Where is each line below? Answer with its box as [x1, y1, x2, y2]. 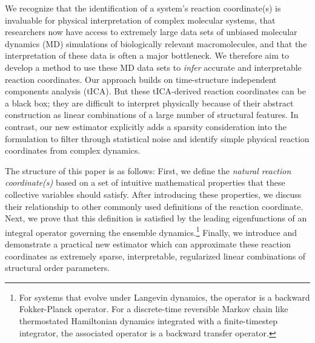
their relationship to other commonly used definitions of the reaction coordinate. [5, 200, 303, 212]
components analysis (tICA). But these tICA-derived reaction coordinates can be [5, 85, 306, 97]
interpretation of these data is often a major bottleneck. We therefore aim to [5, 49, 289, 62]
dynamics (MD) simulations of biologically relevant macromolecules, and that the [5, 37, 307, 50]
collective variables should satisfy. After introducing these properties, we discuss [5, 188, 302, 200]
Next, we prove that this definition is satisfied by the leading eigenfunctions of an [5, 212, 307, 224]
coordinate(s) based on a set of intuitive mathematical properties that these [5, 176, 285, 189]
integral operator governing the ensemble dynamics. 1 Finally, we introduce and [5, 224, 297, 238]
